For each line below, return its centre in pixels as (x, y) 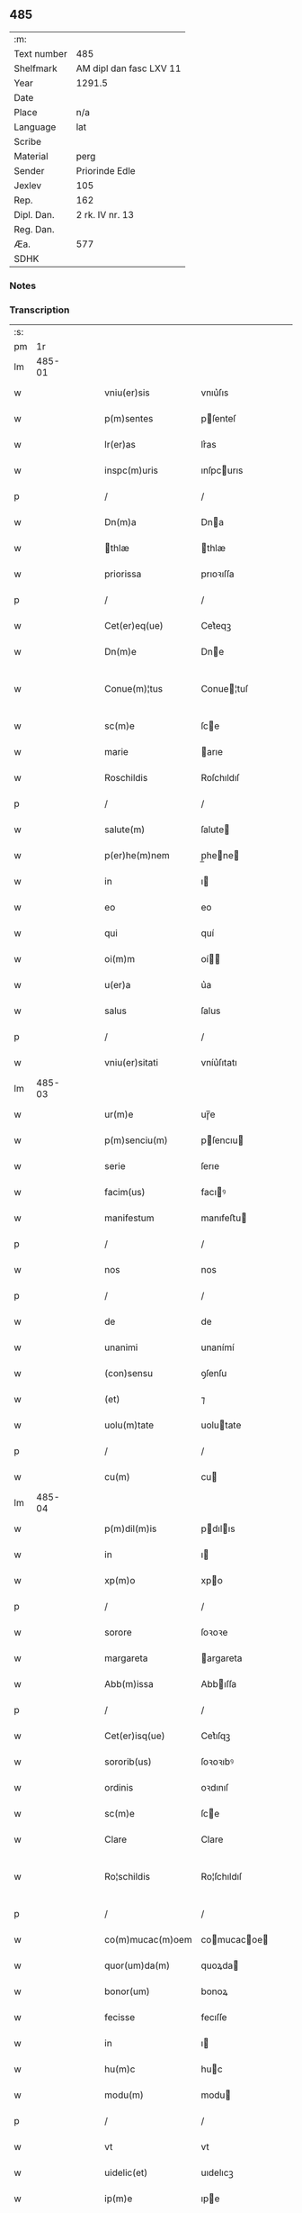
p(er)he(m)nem (138, 856)
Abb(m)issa (129, 1684)
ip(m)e (119, 2199)
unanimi (121, 1347)
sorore (118, 1632)
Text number (40, 53)
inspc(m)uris (132, 470)
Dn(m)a (120, 522)
